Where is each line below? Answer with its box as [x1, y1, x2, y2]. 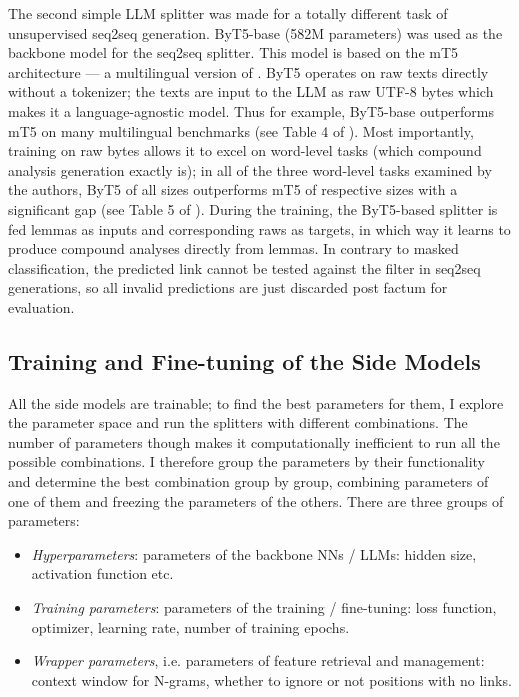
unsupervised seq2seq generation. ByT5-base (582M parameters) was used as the [8, 22, 503, 43]
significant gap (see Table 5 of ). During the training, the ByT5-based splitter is [8, 198, 498, 219]
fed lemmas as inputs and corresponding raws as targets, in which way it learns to [8, 218, 511, 239]
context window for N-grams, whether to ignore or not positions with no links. [31, 669, 512, 690]
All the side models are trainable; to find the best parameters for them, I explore [8, 392, 504, 413]
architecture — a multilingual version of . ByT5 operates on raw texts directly [8, 61, 489, 82]
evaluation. [8, 296, 75, 317]
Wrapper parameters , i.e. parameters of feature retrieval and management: [31, 650, 485, 671]
